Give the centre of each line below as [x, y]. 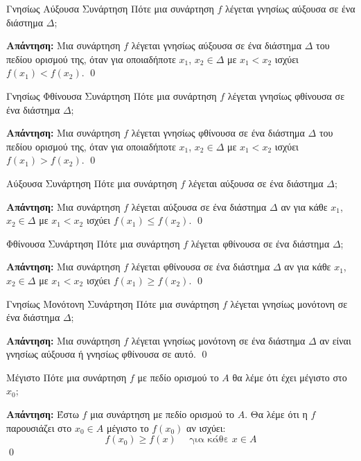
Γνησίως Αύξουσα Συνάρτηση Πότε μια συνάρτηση [110, 8]
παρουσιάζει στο [39, 427]
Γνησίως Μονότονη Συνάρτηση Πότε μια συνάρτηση [113, 303]
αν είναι [335, 340]
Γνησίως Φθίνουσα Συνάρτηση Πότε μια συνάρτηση [112, 95]
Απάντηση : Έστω [43, 414]
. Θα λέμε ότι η [276, 414]
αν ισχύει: [206, 427]
